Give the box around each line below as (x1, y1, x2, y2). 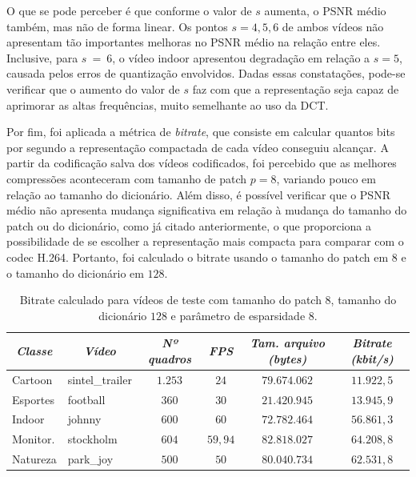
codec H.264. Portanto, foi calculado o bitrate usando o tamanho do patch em (6, 248, 389, 265)
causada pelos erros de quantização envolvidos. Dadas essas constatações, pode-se (6, 65, 406, 82)
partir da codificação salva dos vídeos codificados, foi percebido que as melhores (6, 154, 397, 171)
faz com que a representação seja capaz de (192, 80, 399, 97)
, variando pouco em (276, 170, 376, 186)
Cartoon (12, 371, 53, 387)
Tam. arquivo (250, 335, 325, 351)
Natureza (12, 451, 57, 467)
